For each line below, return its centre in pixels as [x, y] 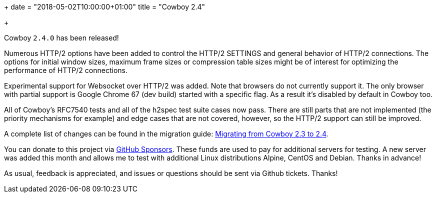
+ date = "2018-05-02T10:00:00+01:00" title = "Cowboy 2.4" [105, 7]
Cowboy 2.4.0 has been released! [61, 38]
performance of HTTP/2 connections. [66, 70]
